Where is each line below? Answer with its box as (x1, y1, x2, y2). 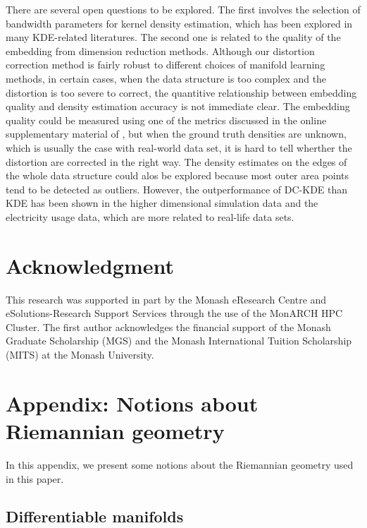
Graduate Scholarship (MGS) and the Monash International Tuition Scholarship (6, 333, 352, 348)
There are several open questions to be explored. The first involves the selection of (6, 2, 361, 16)
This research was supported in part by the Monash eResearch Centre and (6, 292, 327, 306)
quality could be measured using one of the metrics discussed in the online (6, 112, 327, 127)
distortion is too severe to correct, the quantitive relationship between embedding (6, 85, 357, 100)
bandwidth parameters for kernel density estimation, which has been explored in (6, 16, 353, 30)
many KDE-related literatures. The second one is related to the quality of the (6, 30, 341, 44)
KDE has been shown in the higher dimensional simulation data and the (6, 196, 318, 210)
